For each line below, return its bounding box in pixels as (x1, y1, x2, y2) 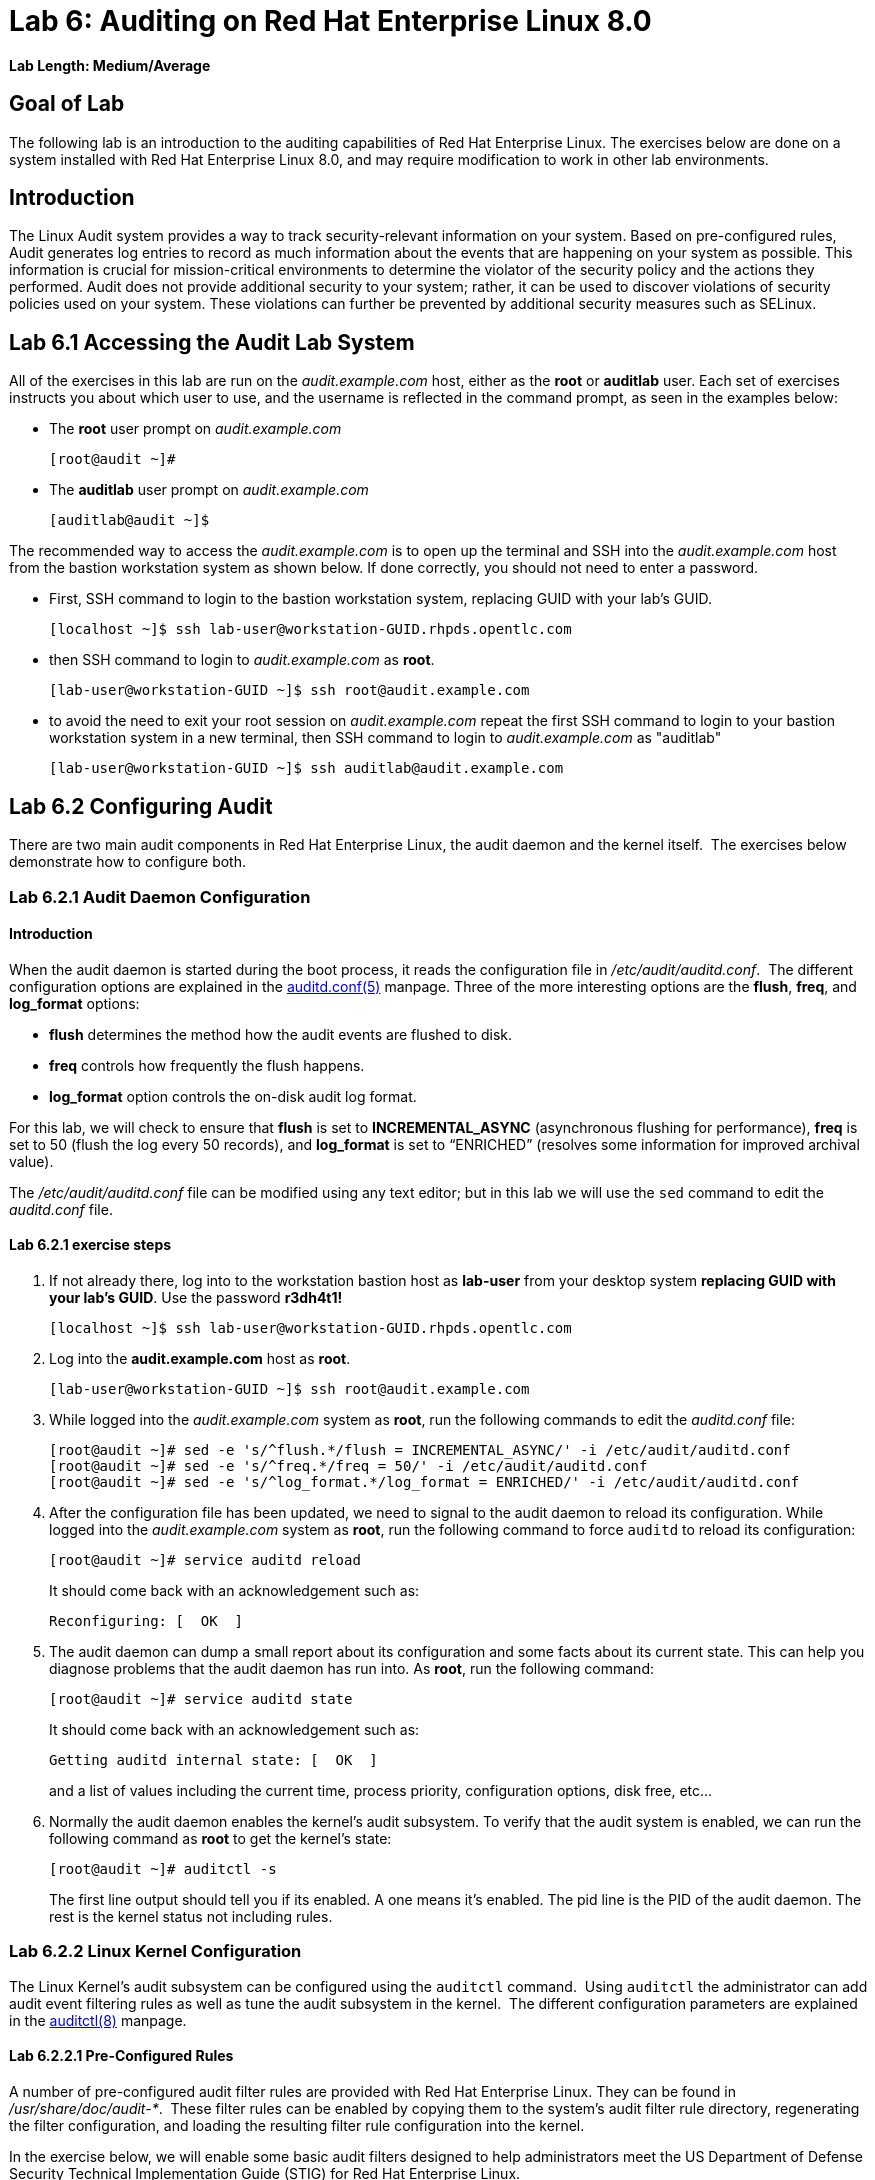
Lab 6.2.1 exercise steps (9, 1236, 172, 1254)
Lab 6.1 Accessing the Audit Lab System (9, 329, 415, 355)
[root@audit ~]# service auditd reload (49, 1551, 361, 1568)
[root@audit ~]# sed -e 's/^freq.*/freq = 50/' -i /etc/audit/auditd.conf (49, 1457, 648, 1474)
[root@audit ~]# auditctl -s (49, 1860, 277, 1877)
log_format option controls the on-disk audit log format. (49, 1087, 417, 1105)
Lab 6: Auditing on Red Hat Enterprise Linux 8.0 (9, 4, 652, 38)
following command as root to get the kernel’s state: (49, 1829, 392, 1847)
